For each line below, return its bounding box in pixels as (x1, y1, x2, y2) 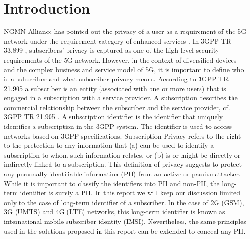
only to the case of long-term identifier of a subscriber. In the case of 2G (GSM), (4, 197, 244, 207)
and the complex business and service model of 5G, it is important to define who (4, 64, 244, 74)
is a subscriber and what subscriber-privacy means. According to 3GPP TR (4, 74, 229, 84)
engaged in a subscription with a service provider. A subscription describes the (4, 93, 238, 103)
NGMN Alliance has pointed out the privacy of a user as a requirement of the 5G (4, 26, 247, 36)
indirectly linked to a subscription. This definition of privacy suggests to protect (4, 159, 242, 169)
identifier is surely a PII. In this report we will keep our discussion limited (20, 188, 240, 198)
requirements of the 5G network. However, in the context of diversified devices (4, 54, 237, 64)
